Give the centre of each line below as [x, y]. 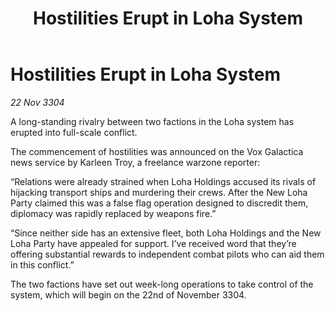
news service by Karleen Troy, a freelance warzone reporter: [135, 162]
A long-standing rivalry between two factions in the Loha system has [152, 121]
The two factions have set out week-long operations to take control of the [162, 284]
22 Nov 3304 [37, 102]
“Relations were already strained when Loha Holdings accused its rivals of [163, 181]
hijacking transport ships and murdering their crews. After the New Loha [159, 192]
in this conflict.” [42, 264]
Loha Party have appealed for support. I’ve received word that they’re [153, 243]
